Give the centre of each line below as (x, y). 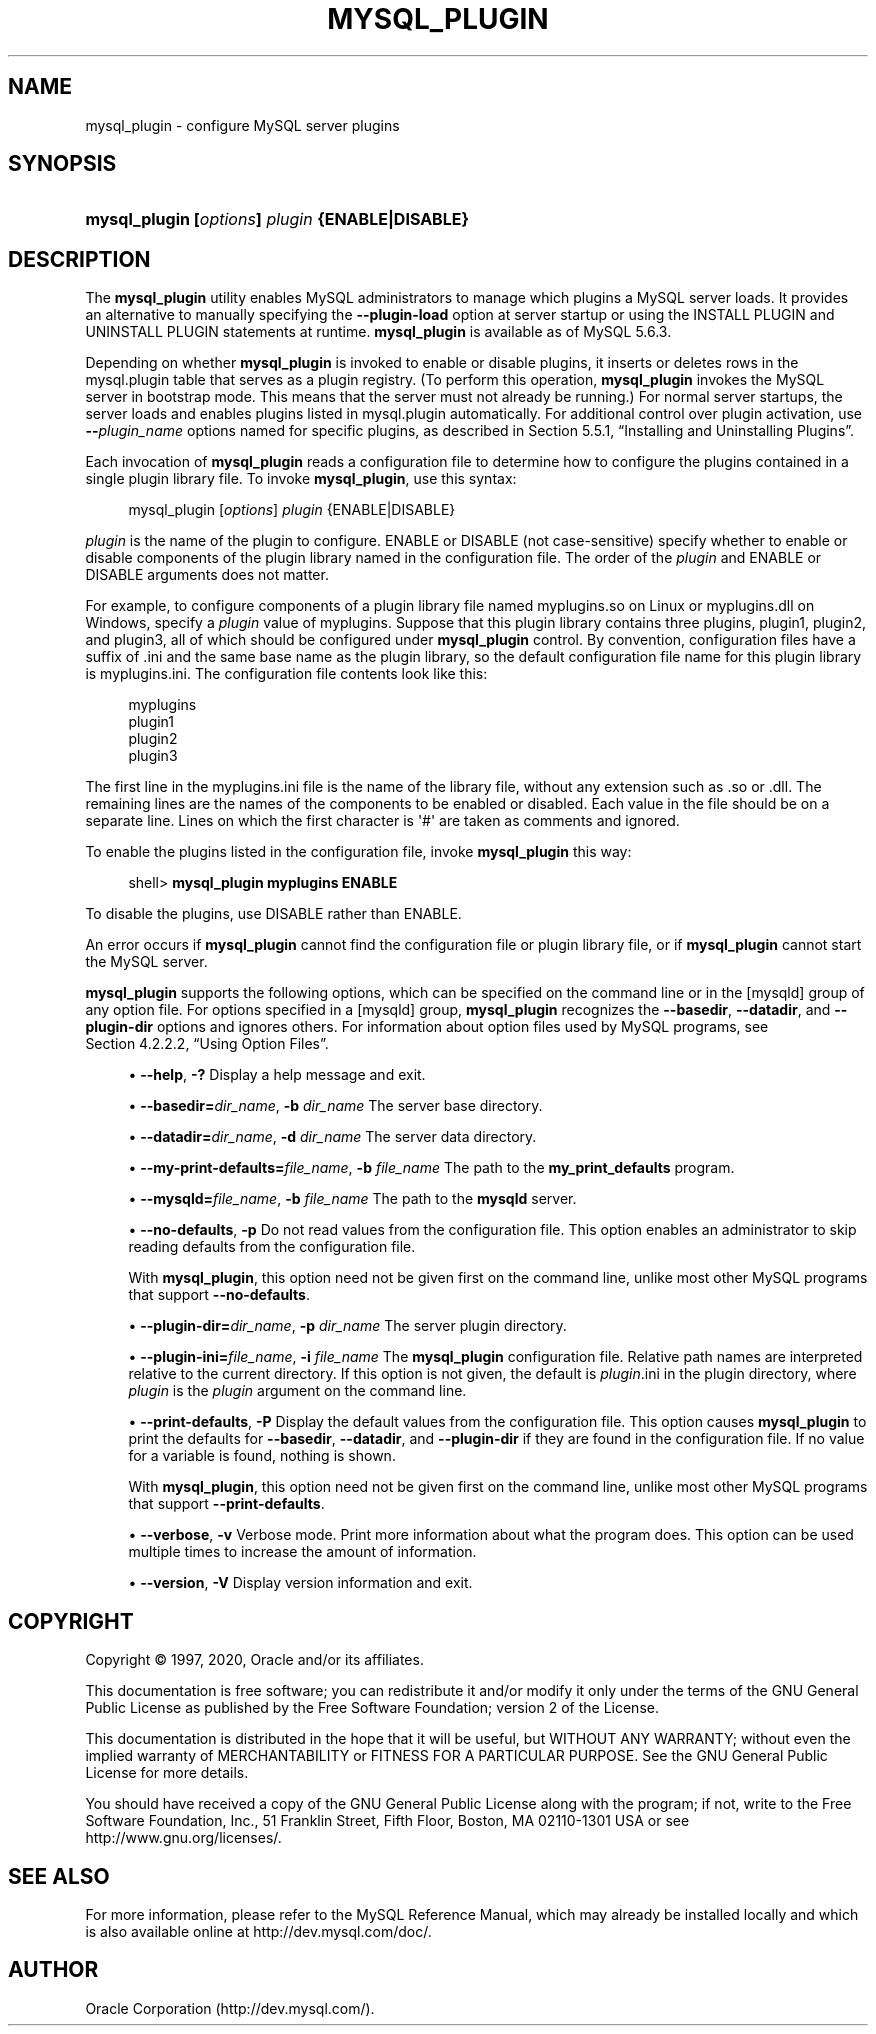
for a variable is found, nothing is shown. (262, 1456)
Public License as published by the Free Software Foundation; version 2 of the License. (372, 1708)
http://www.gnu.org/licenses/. (183, 1838)
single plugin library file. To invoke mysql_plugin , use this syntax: (301, 479)
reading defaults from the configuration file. (272, 1247)
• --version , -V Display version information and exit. (300, 1583)
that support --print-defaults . (226, 1504)
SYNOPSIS (62, 164)
